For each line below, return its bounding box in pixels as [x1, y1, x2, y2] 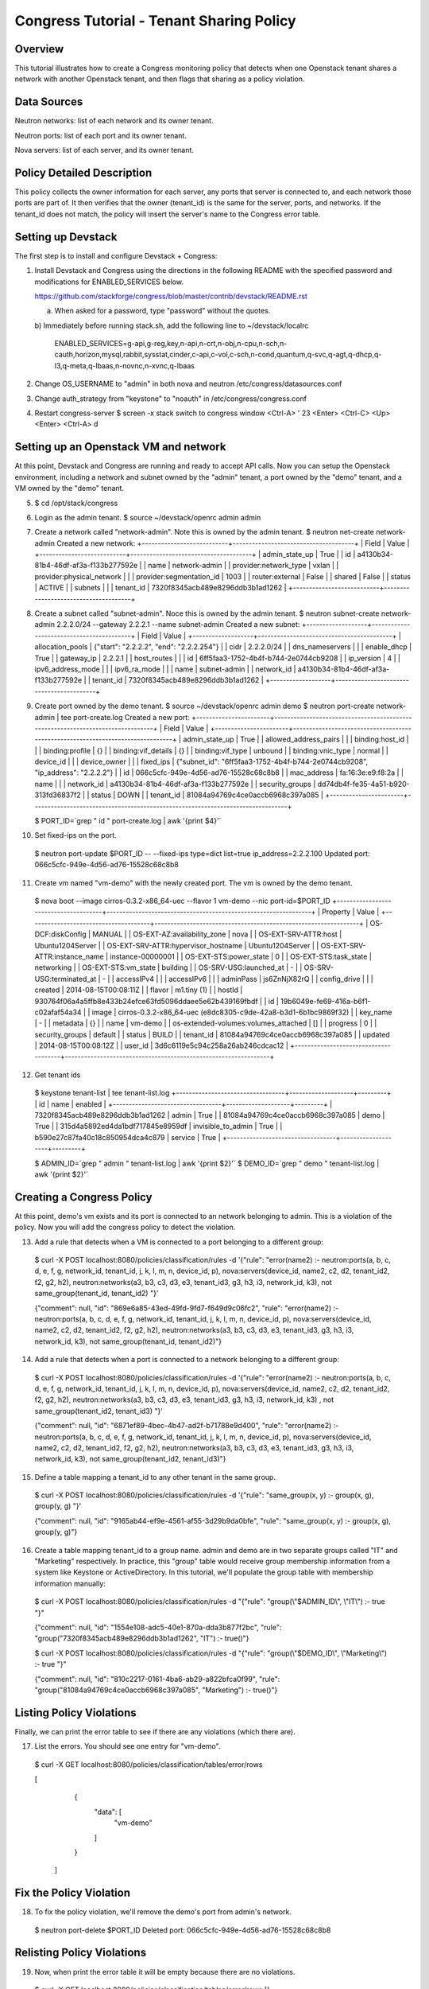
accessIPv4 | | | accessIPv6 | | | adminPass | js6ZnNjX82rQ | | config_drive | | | [115, 974, 373, 983]
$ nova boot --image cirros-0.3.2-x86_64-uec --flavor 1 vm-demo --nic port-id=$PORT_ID [34, 896, 331, 905]
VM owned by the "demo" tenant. [14, 484, 125, 493]
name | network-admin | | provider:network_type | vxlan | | [147, 561, 339, 570]
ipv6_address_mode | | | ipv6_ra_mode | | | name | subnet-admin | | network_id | [34, 664, 296, 674]
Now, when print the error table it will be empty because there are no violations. [34, 1967, 296, 1976]
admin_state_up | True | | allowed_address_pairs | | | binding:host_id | [183, 734, 409, 744]
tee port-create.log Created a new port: [60, 712, 190, 722]
